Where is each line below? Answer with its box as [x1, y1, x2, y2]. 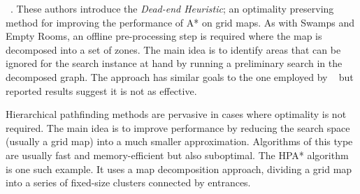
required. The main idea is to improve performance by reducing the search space [6, 120, 350, 135]
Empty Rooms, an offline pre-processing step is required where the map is [6, 29, 322, 43]
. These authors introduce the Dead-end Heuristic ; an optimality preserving [10, 1, 334, 15]
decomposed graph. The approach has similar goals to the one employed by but [6, 69, 354, 84]
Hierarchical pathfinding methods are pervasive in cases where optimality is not [6, 107, 347, 121]
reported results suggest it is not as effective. [6, 83, 197, 98]
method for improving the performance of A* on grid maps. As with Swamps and [6, 15, 354, 29]
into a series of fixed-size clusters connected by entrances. [6, 175, 251, 190]
